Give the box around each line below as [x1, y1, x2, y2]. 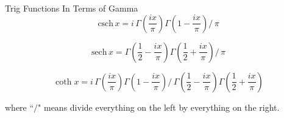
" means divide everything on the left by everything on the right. [38, 100, 280, 113]
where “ [5, 100, 34, 113]
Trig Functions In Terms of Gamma [5, 2, 138, 14]
